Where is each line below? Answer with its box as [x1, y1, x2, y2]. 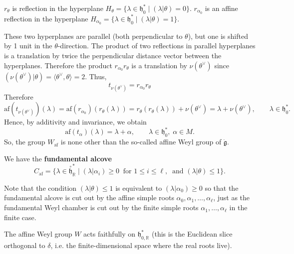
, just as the [213, 192, 250, 203]
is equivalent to [115, 182, 162, 193]
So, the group [4, 136, 45, 147]
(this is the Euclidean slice [152, 229, 233, 239]
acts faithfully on [83, 229, 136, 239]
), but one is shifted [188, 30, 248, 41]
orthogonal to [4, 240, 45, 251]
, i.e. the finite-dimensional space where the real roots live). [50, 240, 232, 251]
